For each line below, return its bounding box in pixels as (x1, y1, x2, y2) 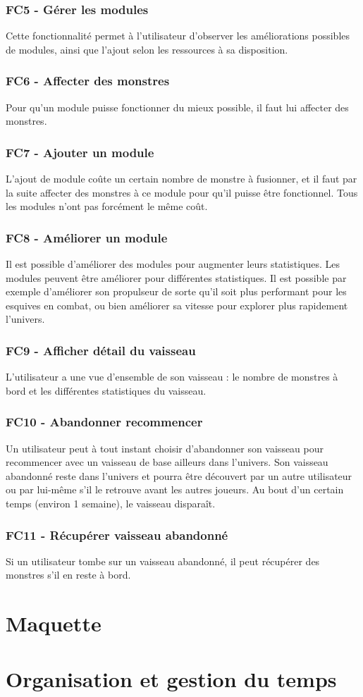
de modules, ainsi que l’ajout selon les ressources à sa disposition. (6, 42, 288, 56)
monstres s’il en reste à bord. (6, 567, 131, 582)
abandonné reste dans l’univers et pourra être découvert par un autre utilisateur (6, 468, 352, 483)
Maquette (6, 609, 101, 638)
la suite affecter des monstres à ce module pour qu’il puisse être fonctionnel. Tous (6, 185, 358, 199)
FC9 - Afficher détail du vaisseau (6, 341, 196, 359)
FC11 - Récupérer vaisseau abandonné (6, 526, 228, 543)
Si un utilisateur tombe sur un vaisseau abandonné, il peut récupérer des (6, 553, 320, 568)
